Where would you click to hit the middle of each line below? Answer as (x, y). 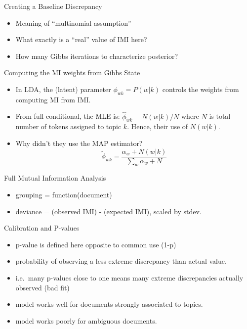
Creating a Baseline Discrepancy (53, 6)
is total (220, 116)
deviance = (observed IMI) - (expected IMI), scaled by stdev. (108, 211)
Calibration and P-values (42, 228)
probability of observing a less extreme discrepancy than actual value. (121, 261)
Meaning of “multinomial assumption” (73, 23)
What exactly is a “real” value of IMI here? (81, 39)
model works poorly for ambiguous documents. (86, 320)
